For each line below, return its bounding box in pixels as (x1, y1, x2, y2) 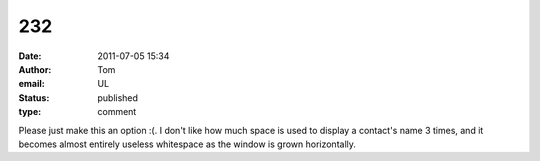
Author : (18, 63, 52, 75)
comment (97, 106, 137, 118)
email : (18, 78, 45, 90)
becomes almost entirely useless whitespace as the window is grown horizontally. (18, 138, 357, 150)
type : (18, 106, 42, 118)
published (97, 91, 139, 104)
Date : (18, 50, 42, 62)
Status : (18, 91, 50, 104)
